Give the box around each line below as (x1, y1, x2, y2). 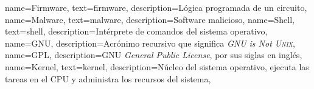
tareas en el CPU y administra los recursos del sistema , (5, 72, 211, 85)
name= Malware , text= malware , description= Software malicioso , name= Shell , (5, 13, 295, 25)
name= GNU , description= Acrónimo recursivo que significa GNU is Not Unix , (5, 36, 295, 49)
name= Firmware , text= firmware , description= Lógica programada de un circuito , (5, 1, 307, 13)
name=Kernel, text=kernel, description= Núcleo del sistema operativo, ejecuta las (5, 60, 309, 73)
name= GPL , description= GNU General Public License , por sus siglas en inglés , (5, 48, 302, 61)
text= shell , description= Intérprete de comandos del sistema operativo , (5, 25, 268, 38)
